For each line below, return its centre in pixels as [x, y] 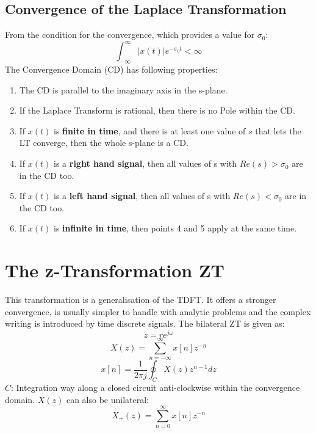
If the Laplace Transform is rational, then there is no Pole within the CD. [157, 110]
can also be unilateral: [107, 399]
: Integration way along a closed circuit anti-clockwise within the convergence [156, 387]
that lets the [278, 130]
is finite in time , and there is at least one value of [150, 130]
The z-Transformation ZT [115, 270]
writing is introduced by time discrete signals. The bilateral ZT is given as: [145, 323]
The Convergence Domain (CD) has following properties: [111, 69]
